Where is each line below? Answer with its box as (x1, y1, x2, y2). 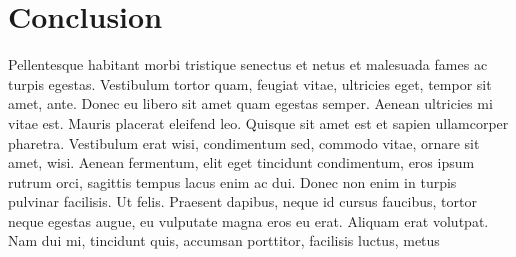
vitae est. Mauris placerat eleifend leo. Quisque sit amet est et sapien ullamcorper (8, 112, 509, 133)
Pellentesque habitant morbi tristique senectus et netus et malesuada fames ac (8, 54, 488, 75)
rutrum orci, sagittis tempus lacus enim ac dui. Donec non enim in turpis (8, 171, 457, 192)
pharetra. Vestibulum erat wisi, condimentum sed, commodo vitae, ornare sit (8, 132, 480, 153)
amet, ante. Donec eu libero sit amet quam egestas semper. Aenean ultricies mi (8, 93, 493, 114)
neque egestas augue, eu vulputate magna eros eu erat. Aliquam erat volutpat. (8, 210, 489, 231)
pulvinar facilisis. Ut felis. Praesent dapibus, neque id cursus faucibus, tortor (8, 191, 477, 212)
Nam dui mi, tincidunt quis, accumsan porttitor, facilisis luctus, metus (8, 230, 440, 251)
